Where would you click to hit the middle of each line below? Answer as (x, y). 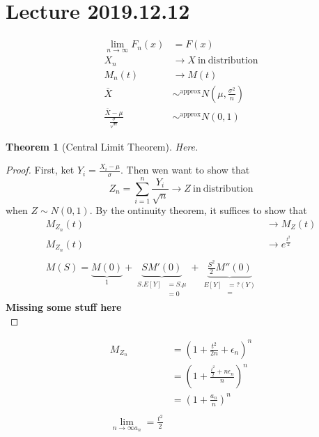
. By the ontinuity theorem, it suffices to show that (198, 210)
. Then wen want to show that (185, 170)
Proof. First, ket (40, 170)
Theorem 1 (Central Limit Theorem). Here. (102, 146)
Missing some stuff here (64, 306)
